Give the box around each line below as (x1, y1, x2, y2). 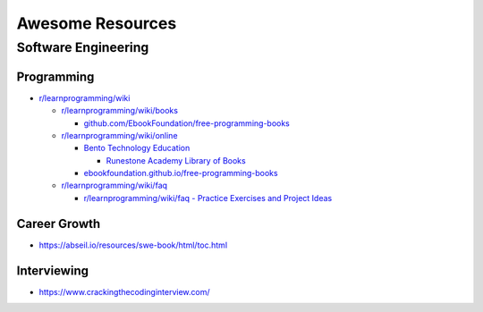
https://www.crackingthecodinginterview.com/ (38, 286, 210, 297)
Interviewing (16, 263, 89, 278)
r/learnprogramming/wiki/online (61, 130, 178, 140)
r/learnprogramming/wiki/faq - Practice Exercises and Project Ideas (83, 192, 333, 203)
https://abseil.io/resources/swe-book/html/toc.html (38, 240, 228, 250)
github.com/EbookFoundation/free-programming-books (83, 117, 291, 129)
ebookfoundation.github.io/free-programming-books (83, 168, 278, 179)
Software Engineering (16, 39, 149, 55)
